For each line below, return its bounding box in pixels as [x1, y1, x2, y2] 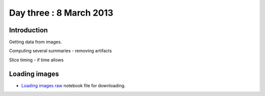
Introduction [9, 26, 48, 34]
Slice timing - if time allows [9, 57, 64, 63]
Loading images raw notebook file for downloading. [21, 82, 126, 88]
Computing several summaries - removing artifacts [9, 48, 112, 54]
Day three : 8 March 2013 [9, 7, 114, 18]
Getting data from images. [9, 39, 62, 45]
